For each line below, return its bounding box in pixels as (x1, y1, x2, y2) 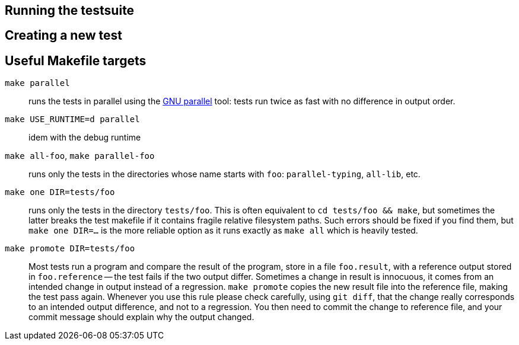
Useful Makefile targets (5, 53, 147, 68)
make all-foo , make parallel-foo (5, 151, 155, 161)
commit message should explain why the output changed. (28, 312, 254, 322)
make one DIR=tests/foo (5, 187, 115, 197)
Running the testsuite (5, 3, 135, 18)
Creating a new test (5, 28, 122, 43)
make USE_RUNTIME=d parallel (5, 114, 140, 124)
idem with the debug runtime (28, 132, 141, 143)
